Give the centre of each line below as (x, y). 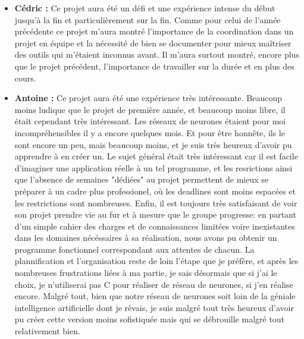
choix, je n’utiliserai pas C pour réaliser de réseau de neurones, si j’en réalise (154, 284)
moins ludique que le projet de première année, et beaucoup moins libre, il (150, 109)
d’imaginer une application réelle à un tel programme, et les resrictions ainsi (153, 167)
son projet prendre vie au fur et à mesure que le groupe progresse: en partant (155, 214)
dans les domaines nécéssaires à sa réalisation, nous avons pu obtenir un (146, 238)
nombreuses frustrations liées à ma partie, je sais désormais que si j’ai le (146, 273)
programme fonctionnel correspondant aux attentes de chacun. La (134, 249)
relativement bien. (47, 331)
